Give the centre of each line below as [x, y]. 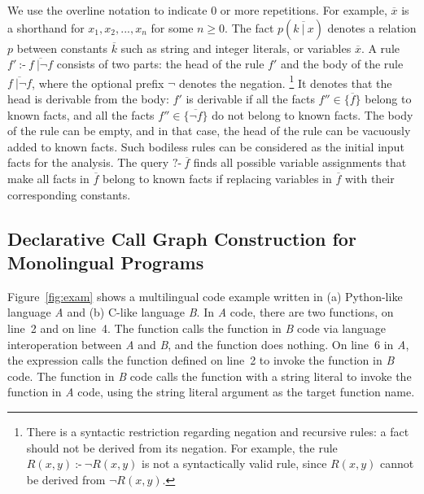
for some [172, 27]
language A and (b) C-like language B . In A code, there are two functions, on [201, 312]
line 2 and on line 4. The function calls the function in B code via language [197, 328]
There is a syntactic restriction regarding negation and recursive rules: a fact [218, 431]
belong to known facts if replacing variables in [217, 178]
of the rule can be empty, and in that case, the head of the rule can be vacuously [209, 131]
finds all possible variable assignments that [300, 162]
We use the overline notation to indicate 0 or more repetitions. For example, [197, 10]
